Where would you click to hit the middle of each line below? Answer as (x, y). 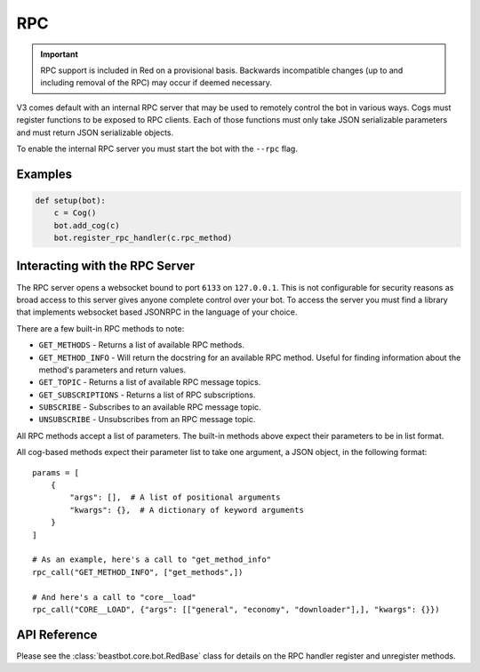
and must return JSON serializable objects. (95, 132)
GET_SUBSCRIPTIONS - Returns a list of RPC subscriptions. (147, 395)
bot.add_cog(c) (87, 225)
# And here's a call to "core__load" (115, 597)
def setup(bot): (71, 200)
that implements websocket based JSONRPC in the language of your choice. (157, 312)
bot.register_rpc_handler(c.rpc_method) (143, 238)
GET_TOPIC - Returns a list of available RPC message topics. (150, 382)
